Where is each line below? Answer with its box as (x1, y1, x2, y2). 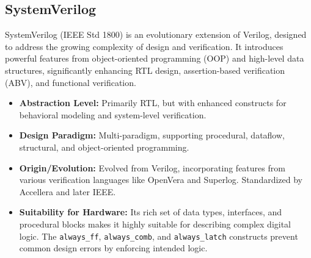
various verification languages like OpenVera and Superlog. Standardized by (19, 173, 302, 186)
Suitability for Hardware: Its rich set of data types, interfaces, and (19, 206, 282, 218)
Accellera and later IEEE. (19, 185, 116, 198)
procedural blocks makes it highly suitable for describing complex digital (19, 217, 291, 230)
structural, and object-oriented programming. (19, 140, 189, 153)
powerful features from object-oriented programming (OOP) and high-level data (5, 52, 304, 65)
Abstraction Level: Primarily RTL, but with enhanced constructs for (19, 96, 287, 109)
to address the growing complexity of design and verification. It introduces (5, 40, 284, 52)
